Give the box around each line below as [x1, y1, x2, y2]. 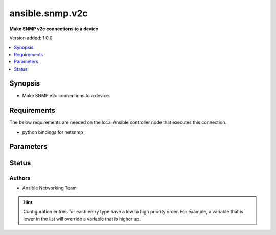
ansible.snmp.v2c [9, 8, 88, 19]
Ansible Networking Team [22, 185, 77, 191]
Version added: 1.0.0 [9, 35, 53, 41]
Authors [9, 174, 31, 181]
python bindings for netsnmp [22, 129, 83, 135]
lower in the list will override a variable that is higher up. [23, 216, 141, 222]
